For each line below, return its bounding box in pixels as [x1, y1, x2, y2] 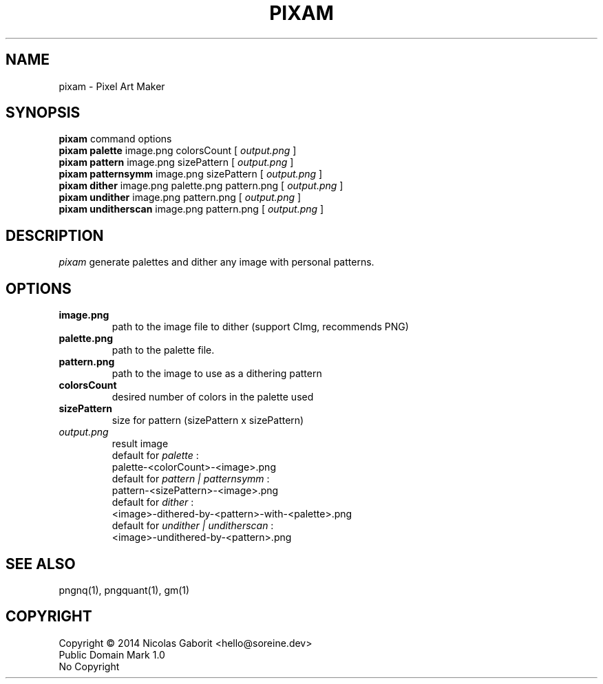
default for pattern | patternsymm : [112, 473, 270, 485]
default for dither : [112, 496, 194, 509]
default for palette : [112, 449, 199, 462]
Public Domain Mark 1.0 [59, 648, 165, 661]
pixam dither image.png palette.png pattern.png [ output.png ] [59, 180, 343, 192]
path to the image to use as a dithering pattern [112, 367, 322, 380]
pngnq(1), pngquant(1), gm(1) [59, 584, 190, 596]
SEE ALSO [6, 555, 76, 573]
